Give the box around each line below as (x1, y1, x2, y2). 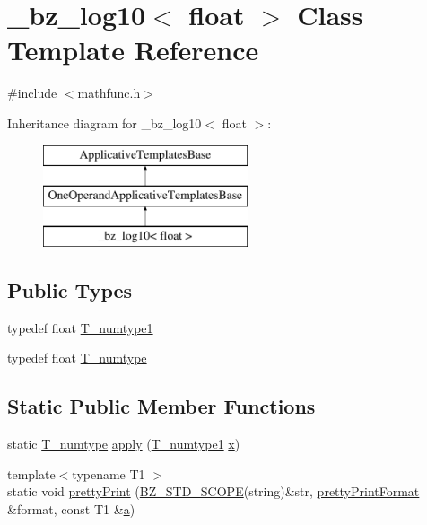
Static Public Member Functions (7, 392, 316, 420)
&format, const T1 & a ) (7, 499, 135, 518)
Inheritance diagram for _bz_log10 (7, 113, 202, 132)
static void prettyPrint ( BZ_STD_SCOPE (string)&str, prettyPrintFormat (7, 482, 420, 501)
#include (7, 83, 57, 102)
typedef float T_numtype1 (7, 318, 153, 337)
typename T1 (72, 464, 145, 483)
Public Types (7, 276, 133, 303)
